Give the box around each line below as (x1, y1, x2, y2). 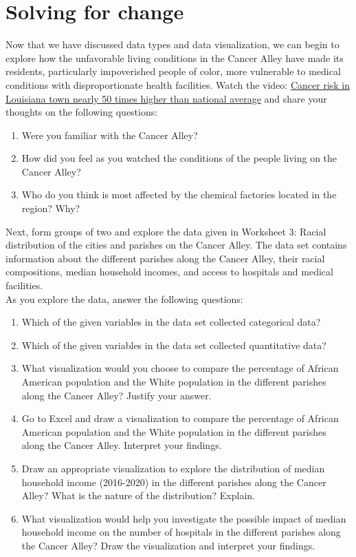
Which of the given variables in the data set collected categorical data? (21, 315, 321, 329)
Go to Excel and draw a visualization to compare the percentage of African (21, 411, 339, 425)
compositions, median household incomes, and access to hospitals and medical (5, 264, 333, 279)
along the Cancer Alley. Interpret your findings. (21, 438, 222, 452)
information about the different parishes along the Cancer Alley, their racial (5, 251, 325, 265)
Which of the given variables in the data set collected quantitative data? (21, 337, 326, 352)
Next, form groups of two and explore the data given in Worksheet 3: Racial (5, 224, 326, 238)
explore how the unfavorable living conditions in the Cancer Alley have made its (5, 50, 344, 65)
